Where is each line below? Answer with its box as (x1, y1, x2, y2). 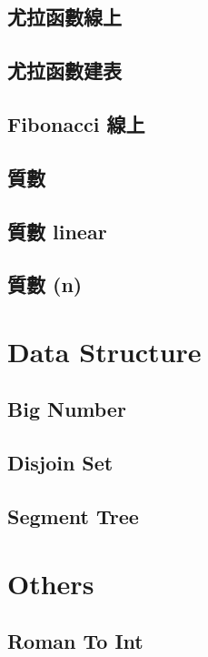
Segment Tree (7, 502, 139, 531)
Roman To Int (7, 627, 144, 655)
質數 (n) (7, 270, 83, 298)
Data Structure (7, 332, 202, 369)
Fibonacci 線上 (7, 109, 145, 137)
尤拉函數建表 (7, 56, 122, 85)
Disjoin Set (7, 449, 114, 477)
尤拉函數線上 (7, 3, 122, 31)
